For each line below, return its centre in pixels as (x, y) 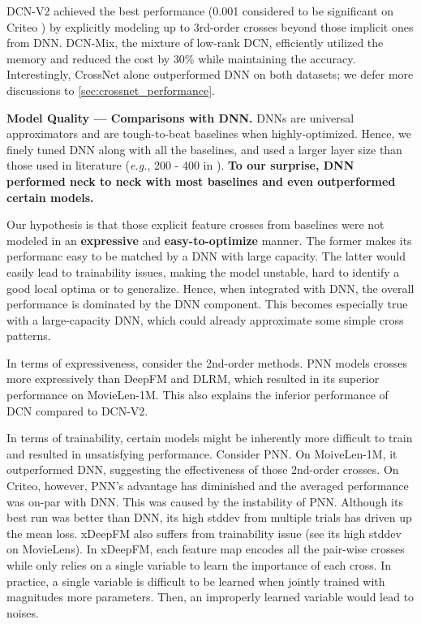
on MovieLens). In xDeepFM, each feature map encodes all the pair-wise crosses (206, 549)
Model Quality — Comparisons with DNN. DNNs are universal (180, 117)
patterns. (29, 336)
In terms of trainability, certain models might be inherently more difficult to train (210, 438)
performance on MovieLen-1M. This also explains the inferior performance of (198, 395)
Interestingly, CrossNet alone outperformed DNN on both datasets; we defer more (210, 74)
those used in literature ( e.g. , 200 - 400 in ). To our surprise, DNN (180, 165)
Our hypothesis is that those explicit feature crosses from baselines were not (195, 224)
